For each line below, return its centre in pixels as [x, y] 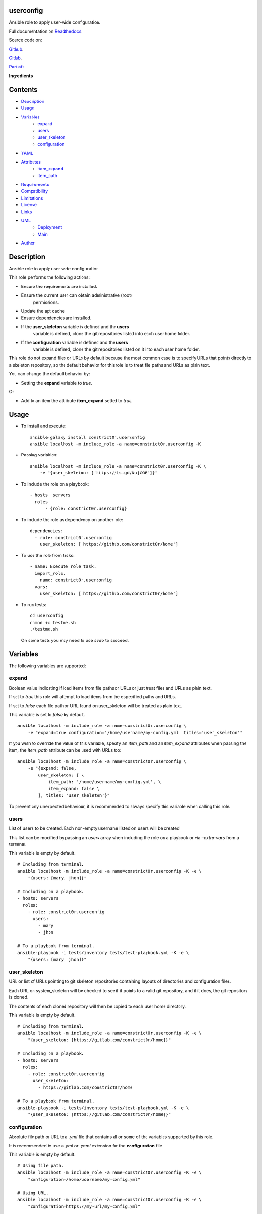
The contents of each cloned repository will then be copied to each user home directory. [98, 1006]
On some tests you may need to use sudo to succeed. [75, 640]
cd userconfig [46, 616]
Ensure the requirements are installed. [59, 286]
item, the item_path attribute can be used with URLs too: [65, 750]
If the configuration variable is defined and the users [74, 342]
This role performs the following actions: [49, 277]
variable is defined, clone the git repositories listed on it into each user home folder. [117, 349]
